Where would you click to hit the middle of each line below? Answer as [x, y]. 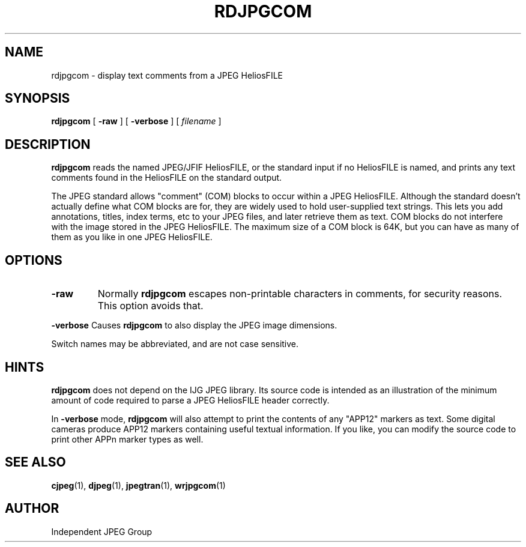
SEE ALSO [35, 462]
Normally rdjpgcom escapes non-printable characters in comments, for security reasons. [300, 294]
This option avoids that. [150, 306]
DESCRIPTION [48, 144]
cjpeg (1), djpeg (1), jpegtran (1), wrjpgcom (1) [138, 485]
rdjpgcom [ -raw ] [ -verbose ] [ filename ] [136, 121]
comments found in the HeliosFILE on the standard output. [167, 178]
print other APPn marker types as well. [127, 439]
